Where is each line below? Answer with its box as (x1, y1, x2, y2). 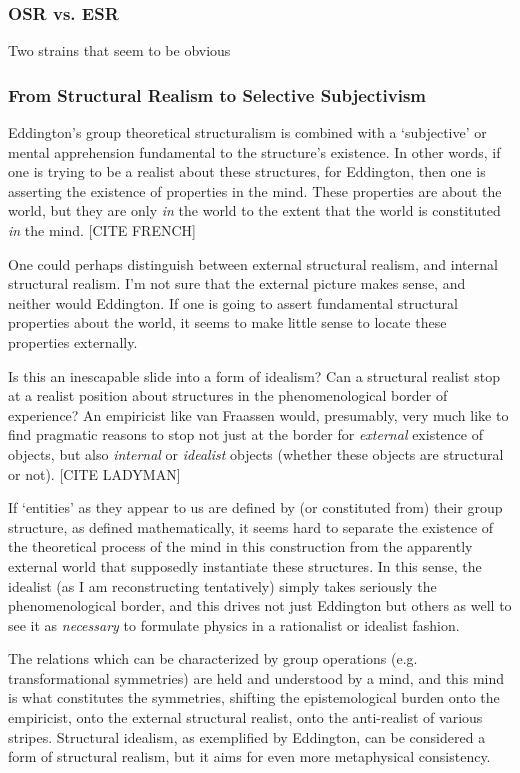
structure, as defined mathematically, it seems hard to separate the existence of (8, 516, 494, 537)
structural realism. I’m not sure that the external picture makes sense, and (8, 273, 466, 294)
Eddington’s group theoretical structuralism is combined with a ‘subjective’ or (8, 122, 487, 143)
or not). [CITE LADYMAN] (8, 463, 181, 484)
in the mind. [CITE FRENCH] (8, 220, 196, 240)
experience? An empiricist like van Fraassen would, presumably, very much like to (8, 404, 509, 425)
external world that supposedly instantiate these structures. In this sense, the (8, 555, 482, 576)
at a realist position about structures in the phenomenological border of (8, 385, 448, 406)
